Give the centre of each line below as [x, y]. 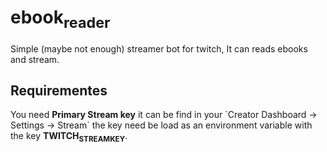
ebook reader [60, 19]
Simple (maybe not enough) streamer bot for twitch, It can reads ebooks [159, 48]
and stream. [35, 59]
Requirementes [59, 90]
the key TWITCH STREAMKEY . [69, 137]
